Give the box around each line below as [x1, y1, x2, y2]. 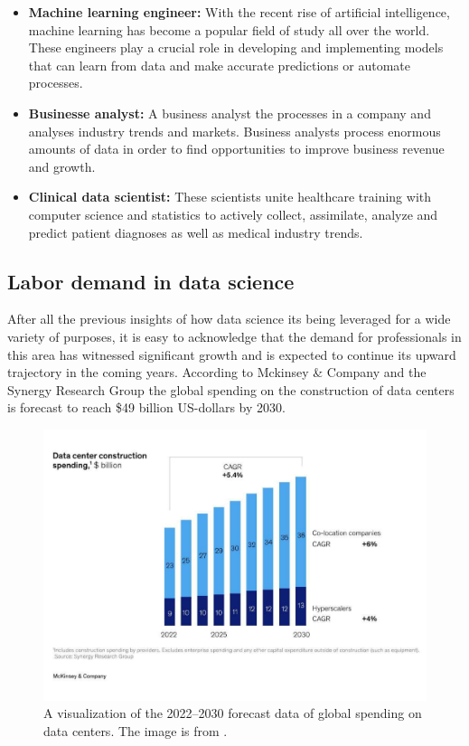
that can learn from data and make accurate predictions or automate [28, 55, 411, 74]
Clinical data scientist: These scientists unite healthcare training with [28, 187, 432, 206]
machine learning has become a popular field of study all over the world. [28, 20, 430, 39]
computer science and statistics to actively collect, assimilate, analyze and [28, 204, 438, 223]
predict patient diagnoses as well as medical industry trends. [28, 222, 363, 241]
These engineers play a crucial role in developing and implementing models [28, 38, 444, 57]
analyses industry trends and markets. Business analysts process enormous [28, 121, 441, 140]
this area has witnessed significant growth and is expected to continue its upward [7, 345, 456, 364]
